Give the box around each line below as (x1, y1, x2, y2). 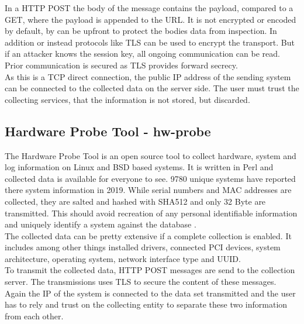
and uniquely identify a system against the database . (5, 218, 196, 230)
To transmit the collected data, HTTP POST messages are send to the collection (5, 264, 295, 276)
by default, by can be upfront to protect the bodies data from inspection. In (5, 25, 277, 37)
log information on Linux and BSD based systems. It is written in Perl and (5, 161, 274, 173)
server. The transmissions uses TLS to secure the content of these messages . (5, 275, 277, 288)
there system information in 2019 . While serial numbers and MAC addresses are (5, 184, 292, 196)
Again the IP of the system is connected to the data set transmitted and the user (5, 287, 296, 299)
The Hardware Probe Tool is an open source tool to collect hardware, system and (5, 149, 296, 161)
